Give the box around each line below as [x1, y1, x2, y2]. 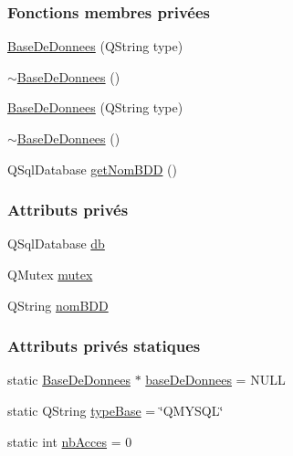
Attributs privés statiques [7, 334, 201, 357]
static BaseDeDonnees [7, 370, 131, 389]
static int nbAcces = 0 [7, 431, 132, 451]
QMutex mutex [7, 265, 93, 283]
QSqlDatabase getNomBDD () [7, 159, 177, 178]
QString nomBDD [7, 295, 109, 314]
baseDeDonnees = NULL [145, 370, 286, 389]
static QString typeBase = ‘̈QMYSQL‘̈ [7, 401, 224, 419]
